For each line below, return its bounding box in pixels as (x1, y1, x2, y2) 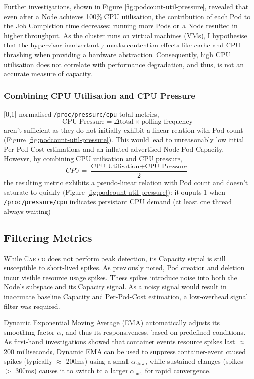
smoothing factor (4, 327, 55, 337)
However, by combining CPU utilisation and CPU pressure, (4, 153, 182, 164)
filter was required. (4, 301, 60, 311)
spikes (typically (4, 355, 52, 366)
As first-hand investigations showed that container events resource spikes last (4, 336, 235, 347)
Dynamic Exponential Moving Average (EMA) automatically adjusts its (4, 317, 220, 328)
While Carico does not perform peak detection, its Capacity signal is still (4, 253, 226, 263)
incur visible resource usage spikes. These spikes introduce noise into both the (4, 272, 237, 282)
